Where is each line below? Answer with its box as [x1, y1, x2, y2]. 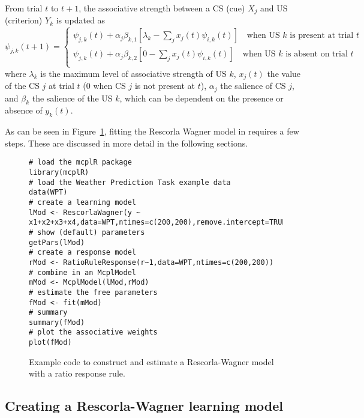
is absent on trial [285, 50, 348, 59]
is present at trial [290, 31, 354, 40]
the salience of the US [32, 91, 113, 104]
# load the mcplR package [29, 158, 132, 167]
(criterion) [5, 14, 43, 26]
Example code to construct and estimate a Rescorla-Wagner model [29, 355, 274, 368]
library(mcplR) [29, 168, 89, 177]
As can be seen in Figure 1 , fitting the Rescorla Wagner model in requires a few [5, 125, 299, 138]
